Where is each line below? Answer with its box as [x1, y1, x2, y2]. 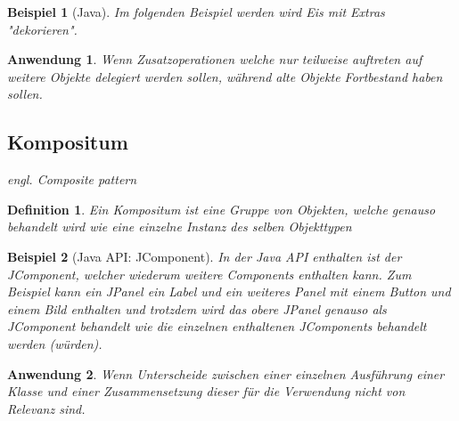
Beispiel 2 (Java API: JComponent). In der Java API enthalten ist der [7, 247, 402, 265]
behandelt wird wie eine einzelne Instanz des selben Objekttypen [7, 217, 352, 236]
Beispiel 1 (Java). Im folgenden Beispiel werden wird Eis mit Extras [7, 3, 385, 20]
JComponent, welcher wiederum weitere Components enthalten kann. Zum [7, 264, 412, 283]
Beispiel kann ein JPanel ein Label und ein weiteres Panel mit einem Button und [7, 282, 451, 301]
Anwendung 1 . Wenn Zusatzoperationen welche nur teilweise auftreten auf [7, 50, 422, 69]
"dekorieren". [7, 20, 78, 38]
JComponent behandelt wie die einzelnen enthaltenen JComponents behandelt [7, 317, 427, 336]
